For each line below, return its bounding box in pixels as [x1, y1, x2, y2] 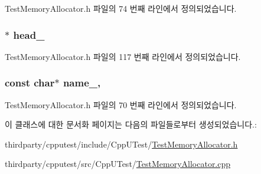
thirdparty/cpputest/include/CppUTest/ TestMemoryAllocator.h [5, 138, 238, 150]
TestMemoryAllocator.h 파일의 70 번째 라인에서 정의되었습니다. [5, 98, 237, 111]
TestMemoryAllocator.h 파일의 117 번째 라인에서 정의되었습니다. [5, 50, 241, 62]
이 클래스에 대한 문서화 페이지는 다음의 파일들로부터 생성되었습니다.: [5, 118, 257, 130]
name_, [63, 75, 101, 90]
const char [5, 75, 55, 90]
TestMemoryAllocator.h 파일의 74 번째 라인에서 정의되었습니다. [5, 2, 237, 14]
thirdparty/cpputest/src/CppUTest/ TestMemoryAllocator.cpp [5, 158, 231, 170]
